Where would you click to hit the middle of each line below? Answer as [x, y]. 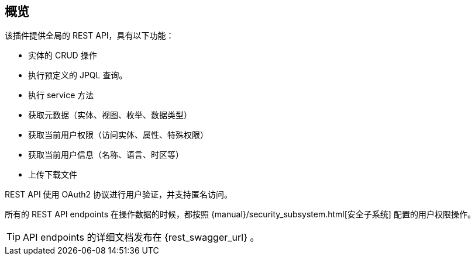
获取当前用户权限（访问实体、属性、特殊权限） [118, 135]
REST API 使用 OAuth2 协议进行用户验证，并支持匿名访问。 [119, 195]
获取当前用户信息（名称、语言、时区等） [106, 155]
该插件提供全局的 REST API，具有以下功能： [90, 36]
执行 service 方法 [61, 95]
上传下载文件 [53, 175]
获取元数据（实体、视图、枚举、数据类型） [110, 115]
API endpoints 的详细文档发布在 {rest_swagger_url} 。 [141, 238]
